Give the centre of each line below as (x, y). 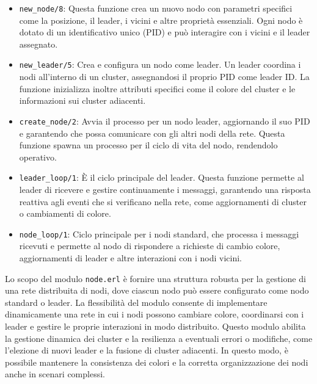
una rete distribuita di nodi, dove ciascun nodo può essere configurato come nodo (157, 290)
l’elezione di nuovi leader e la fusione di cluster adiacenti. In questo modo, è (147, 350)
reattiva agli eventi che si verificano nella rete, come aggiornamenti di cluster (163, 201)
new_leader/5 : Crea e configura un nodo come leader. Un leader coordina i (160, 64)
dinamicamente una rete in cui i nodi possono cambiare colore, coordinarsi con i (155, 314)
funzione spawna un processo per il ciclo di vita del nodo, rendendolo (148, 145)
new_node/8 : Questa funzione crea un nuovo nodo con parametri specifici (156, 8)
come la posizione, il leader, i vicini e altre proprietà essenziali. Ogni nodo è (161, 20)
